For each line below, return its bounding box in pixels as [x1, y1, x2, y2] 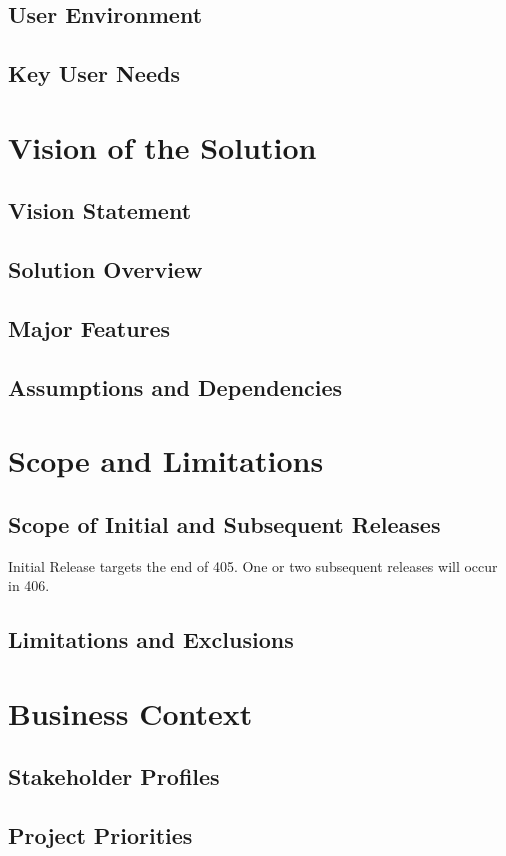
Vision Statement [8, 195, 192, 226]
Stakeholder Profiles [8, 761, 220, 792]
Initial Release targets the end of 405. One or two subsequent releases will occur [8, 555, 498, 576]
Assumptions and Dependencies [8, 371, 343, 402]
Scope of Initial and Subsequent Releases [8, 508, 441, 539]
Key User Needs [8, 58, 180, 89]
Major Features [8, 312, 171, 343]
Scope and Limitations [8, 440, 324, 481]
